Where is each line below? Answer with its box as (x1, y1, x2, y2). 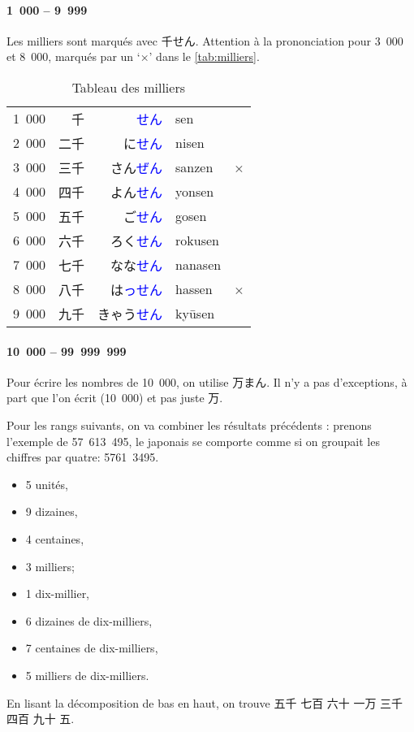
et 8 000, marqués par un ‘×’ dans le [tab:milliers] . (6, 48, 260, 65)
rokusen (175, 231, 219, 250)
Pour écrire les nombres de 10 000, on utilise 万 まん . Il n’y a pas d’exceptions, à (6, 373, 408, 390)
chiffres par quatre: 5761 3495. (6, 448, 159, 466)
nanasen (175, 255, 222, 275)
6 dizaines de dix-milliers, (25, 612, 153, 629)
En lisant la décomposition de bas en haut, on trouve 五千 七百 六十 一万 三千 (6, 694, 403, 711)
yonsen (175, 182, 214, 201)
